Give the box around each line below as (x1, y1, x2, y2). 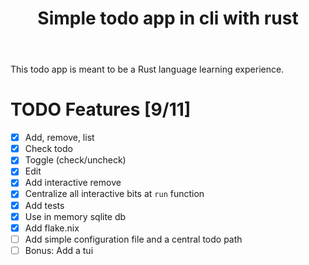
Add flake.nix (24, 222, 80, 234)
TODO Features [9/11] (10, 98, 192, 121)
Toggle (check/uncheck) (24, 154, 127, 166)
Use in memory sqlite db (24, 210, 127, 222)
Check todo (24, 143, 73, 155)
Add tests (24, 199, 65, 211)
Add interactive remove (24, 177, 122, 189)
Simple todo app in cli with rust (37, 7, 299, 30)
